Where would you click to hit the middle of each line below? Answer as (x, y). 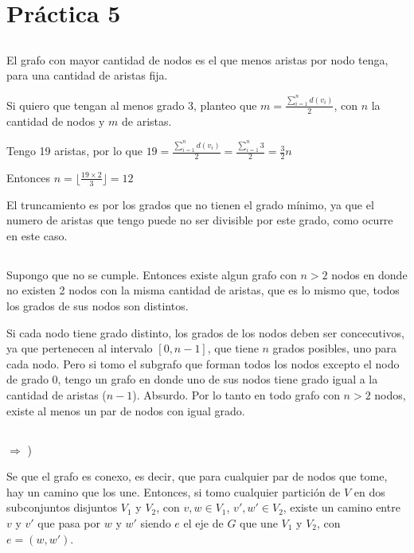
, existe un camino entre (342, 507)
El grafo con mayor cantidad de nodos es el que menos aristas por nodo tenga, (197, 59)
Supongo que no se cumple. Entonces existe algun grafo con (152, 274)
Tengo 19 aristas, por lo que (74, 151)
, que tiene (233, 348)
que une (259, 522)
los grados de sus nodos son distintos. (98, 306)
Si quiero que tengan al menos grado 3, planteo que (132, 105)
